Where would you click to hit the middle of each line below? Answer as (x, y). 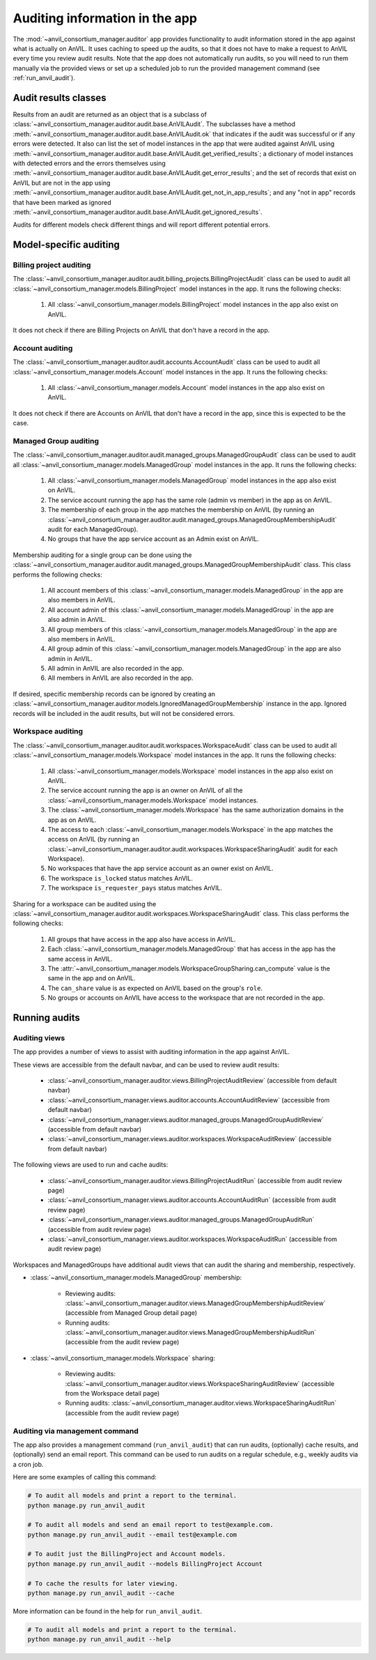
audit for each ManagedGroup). (93, 529)
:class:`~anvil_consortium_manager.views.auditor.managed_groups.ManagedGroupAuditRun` (181, 1219)
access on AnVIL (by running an (93, 839)
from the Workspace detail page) (112, 1394)
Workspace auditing (48, 731)
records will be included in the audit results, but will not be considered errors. (124, 713)
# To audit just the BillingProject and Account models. (127, 1554)
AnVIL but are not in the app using (62, 183)
